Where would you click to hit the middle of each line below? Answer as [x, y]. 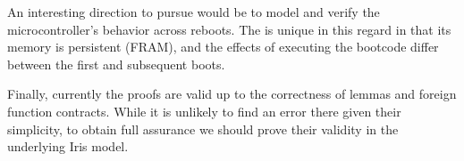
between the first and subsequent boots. [116, 64]
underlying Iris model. [68, 146]
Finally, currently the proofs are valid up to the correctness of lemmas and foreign [232, 94]
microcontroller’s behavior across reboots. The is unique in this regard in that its [229, 29]
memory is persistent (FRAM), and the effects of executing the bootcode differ [223, 47]
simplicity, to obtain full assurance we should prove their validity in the [203, 129]
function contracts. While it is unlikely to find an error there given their [204, 111]
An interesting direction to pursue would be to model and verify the [194, 12]
